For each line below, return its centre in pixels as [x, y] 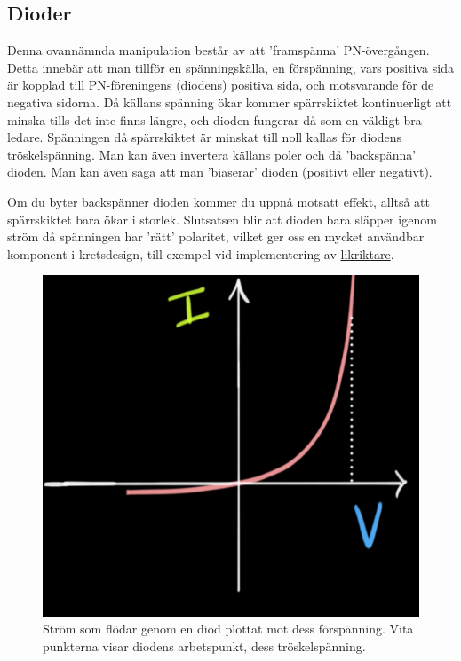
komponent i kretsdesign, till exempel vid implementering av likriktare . [201, 253]
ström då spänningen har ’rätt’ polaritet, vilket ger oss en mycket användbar [216, 236]
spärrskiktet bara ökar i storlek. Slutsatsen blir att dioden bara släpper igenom [222, 219]
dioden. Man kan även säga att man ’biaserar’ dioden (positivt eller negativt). [220, 172]
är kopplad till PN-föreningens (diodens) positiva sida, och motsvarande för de [221, 85]
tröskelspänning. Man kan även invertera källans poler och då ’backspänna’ [212, 154]
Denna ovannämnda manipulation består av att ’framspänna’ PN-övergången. [219, 50]
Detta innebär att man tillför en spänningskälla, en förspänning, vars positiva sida [230, 67]
